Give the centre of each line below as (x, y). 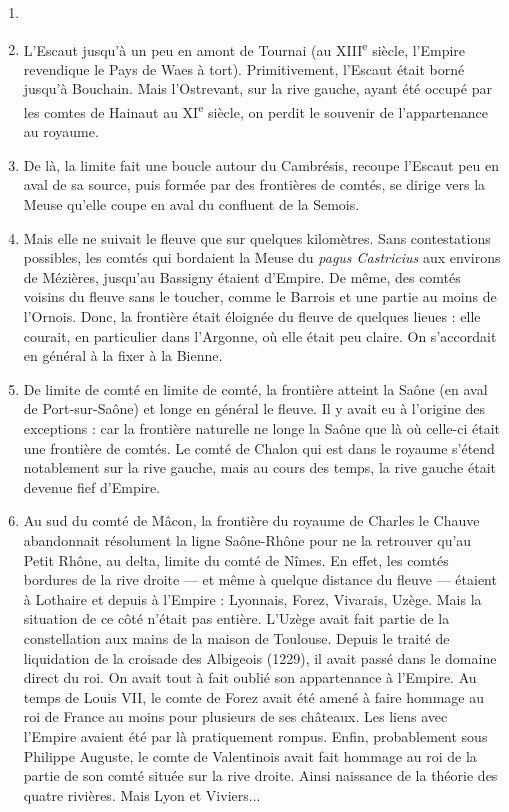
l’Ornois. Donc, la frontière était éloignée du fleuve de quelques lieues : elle (252, 316)
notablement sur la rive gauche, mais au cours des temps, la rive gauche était (260, 467)
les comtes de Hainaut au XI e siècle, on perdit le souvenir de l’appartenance (255, 110)
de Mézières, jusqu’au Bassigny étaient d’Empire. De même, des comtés (242, 276)
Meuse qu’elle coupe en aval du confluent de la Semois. (191, 204)
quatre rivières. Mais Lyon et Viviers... (142, 794)
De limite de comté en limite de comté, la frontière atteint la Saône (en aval (255, 388)
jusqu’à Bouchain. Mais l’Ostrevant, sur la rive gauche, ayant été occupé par (257, 88)
